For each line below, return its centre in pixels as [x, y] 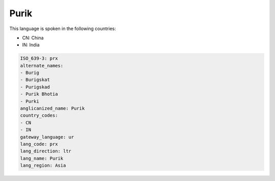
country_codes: [39, 115]
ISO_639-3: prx [39, 58]
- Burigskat [35, 80]
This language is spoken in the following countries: [63, 29]
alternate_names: [42, 66]
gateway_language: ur [47, 137]
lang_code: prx [39, 144]
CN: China [33, 38]
